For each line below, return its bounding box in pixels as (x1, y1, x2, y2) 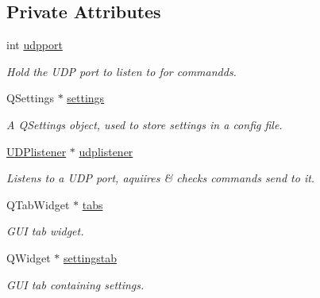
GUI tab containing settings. (6, 276, 145, 292)
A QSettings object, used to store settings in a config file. (6, 116, 283, 132)
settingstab (63, 249, 118, 266)
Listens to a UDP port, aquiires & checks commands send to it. (6, 170, 315, 186)
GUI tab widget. (6, 223, 84, 239)
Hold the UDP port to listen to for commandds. (6, 63, 237, 79)
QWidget (6, 249, 51, 266)
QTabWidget (6, 196, 70, 212)
